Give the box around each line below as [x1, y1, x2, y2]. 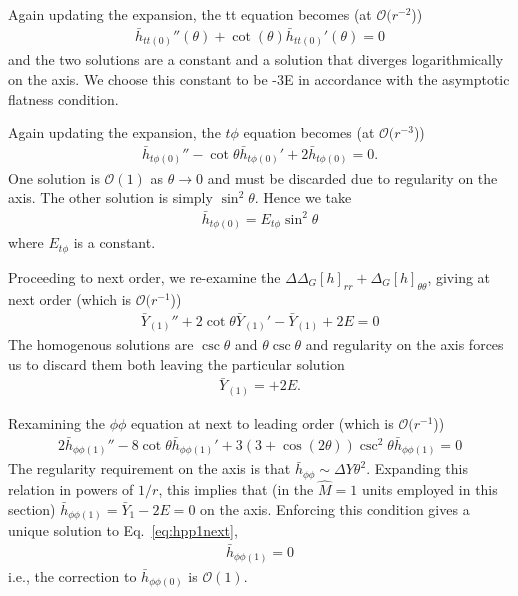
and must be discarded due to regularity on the [207, 167, 498, 188]
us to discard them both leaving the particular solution [8, 353, 345, 374]
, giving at [427, 266, 491, 287]
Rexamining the [8, 413, 106, 434]
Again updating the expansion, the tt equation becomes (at [8, 4, 372, 24]
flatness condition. [8, 88, 119, 109]
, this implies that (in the [158, 479, 314, 500]
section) [8, 498, 56, 519]
